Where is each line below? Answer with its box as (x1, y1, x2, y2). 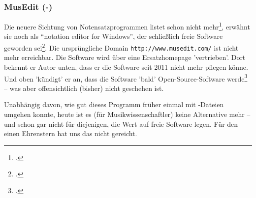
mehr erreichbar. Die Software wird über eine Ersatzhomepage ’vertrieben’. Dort (4, 52, 246, 62)
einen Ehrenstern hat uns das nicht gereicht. (4, 128, 137, 139)
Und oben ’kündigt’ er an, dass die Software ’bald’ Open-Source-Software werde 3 (4, 72, 248, 84)
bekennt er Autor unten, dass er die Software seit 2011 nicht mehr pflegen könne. (4, 61, 248, 72)
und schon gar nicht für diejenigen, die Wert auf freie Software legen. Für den (4, 118, 238, 129)
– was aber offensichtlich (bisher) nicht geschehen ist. (4, 83, 164, 93)
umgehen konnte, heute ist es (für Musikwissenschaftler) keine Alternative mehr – (4, 109, 251, 119)
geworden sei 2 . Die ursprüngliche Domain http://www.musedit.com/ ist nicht (4, 41, 239, 53)
